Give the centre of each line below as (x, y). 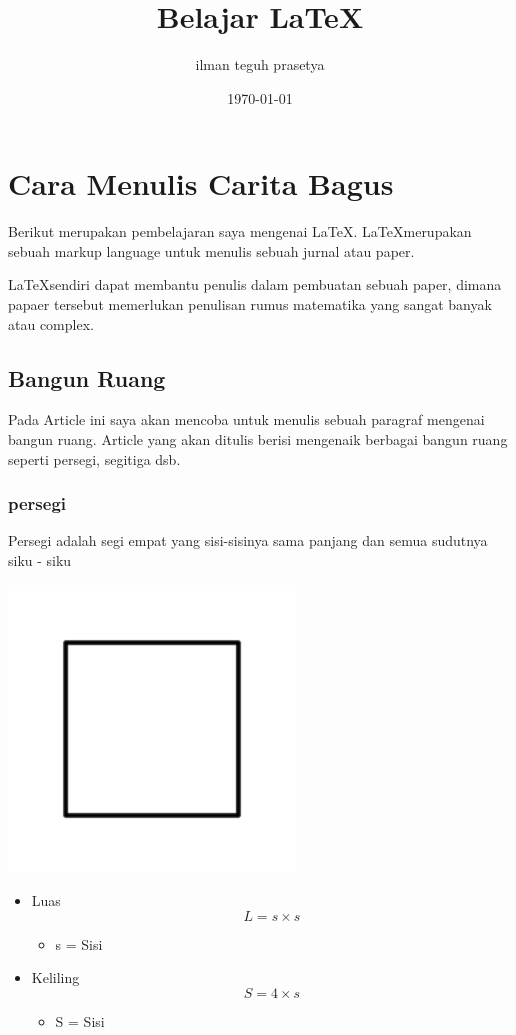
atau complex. (51, 323)
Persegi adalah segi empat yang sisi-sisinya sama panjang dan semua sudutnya (248, 540)
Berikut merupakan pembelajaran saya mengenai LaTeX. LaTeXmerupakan (240, 231)
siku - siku (40, 560)
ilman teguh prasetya (260, 64)
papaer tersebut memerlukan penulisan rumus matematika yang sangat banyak (250, 304)
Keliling (55, 977)
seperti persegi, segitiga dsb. (94, 458)
